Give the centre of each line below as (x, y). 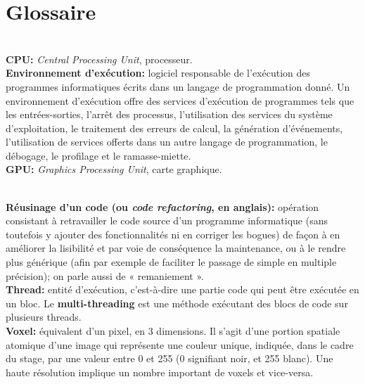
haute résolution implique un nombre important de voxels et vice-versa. (160, 372)
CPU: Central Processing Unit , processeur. (99, 59)
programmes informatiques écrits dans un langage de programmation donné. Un (178, 86)
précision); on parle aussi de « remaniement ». (105, 275)
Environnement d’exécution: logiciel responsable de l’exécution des (158, 73)
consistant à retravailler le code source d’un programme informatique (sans (167, 220)
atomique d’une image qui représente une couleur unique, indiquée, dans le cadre (180, 344)
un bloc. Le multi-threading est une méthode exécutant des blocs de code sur (177, 303)
